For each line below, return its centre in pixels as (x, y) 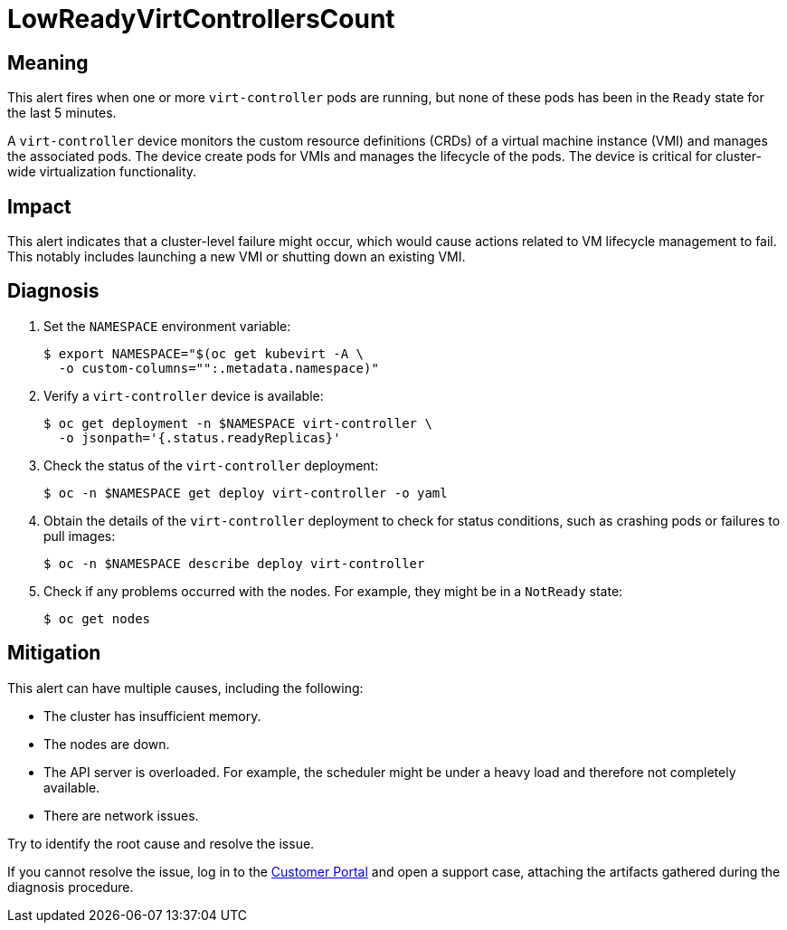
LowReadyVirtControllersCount (201, 19)
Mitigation (54, 653)
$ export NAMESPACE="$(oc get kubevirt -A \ (204, 353)
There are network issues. (121, 815)
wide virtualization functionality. (102, 172)
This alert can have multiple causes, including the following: (185, 688)
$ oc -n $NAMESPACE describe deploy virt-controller (234, 563)
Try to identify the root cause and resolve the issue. (161, 843)
